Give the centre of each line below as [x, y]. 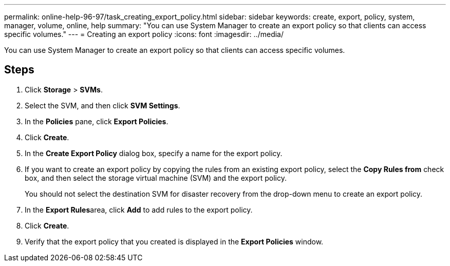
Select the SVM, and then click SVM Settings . [102, 105]
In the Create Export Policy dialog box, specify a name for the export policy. [154, 153]
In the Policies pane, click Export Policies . [97, 121]
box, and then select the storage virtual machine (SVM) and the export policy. [156, 178]
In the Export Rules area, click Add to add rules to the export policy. [139, 210]
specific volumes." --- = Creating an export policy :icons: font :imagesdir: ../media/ [144, 34]
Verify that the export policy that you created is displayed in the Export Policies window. [174, 241]
